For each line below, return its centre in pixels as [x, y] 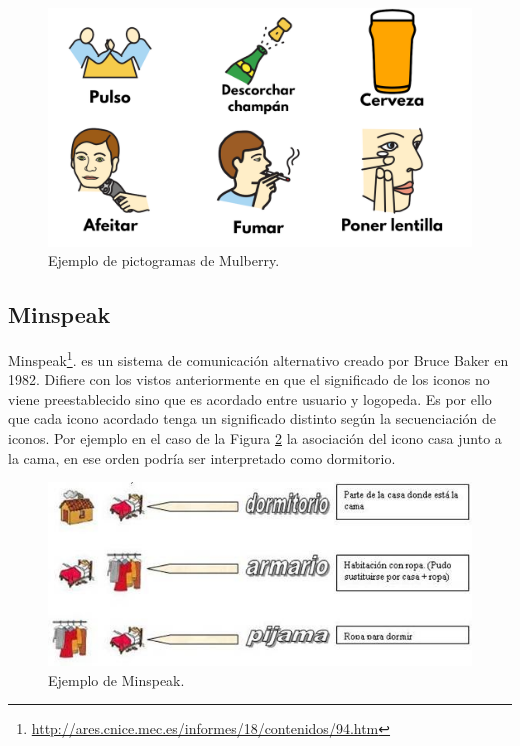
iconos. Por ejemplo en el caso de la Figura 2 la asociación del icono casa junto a [255, 437]
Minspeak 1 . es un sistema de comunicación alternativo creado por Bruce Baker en [258, 358]
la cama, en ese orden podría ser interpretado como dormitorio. [202, 457]
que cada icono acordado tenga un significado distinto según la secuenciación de [252, 418]
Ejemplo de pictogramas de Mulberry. [164, 260]
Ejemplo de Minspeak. [116, 679]
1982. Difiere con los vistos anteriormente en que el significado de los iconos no [249, 379]
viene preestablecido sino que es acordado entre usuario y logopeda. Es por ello [250, 398]
